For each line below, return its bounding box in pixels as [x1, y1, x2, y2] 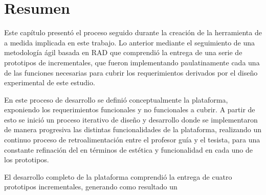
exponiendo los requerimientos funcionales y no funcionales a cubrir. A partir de [4, 104, 255, 115]
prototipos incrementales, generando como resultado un [4, 181, 178, 192]
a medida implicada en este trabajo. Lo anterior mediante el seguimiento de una [4, 37, 255, 47]
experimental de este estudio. [4, 77, 95, 88]
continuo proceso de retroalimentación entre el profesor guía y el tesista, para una [4, 134, 260, 145]
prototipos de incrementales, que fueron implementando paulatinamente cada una [4, 57, 260, 67]
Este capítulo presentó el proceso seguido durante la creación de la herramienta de [4, 27, 262, 38]
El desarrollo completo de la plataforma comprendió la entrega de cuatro [4, 171, 232, 182]
